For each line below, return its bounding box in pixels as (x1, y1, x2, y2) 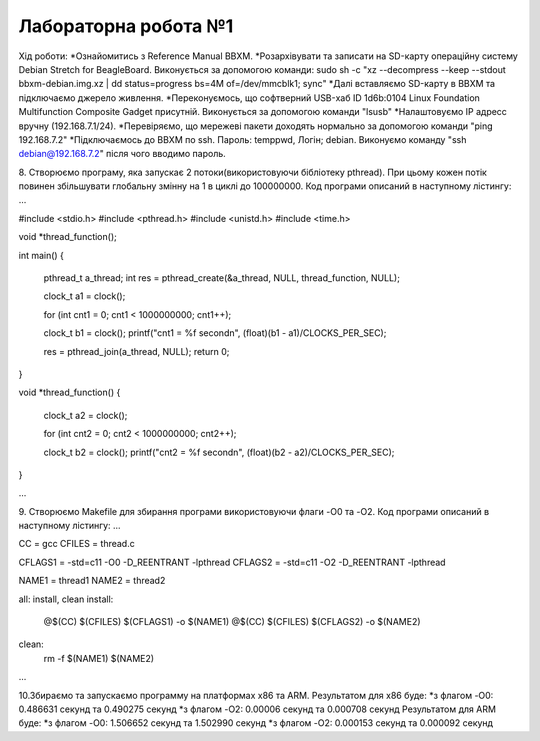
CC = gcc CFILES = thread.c (18, 538, 135, 550)
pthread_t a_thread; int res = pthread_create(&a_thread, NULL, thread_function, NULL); (43, 272, 400, 284)
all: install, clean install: (18, 593, 114, 605)
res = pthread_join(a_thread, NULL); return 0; (43, 345, 230, 357)
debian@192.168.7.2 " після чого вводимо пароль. (18, 148, 227, 160)
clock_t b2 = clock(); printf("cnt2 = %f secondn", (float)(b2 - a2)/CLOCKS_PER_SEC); (43, 446, 395, 458)
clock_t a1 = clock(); (43, 290, 126, 302)
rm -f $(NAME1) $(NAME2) (43, 652, 155, 664)
